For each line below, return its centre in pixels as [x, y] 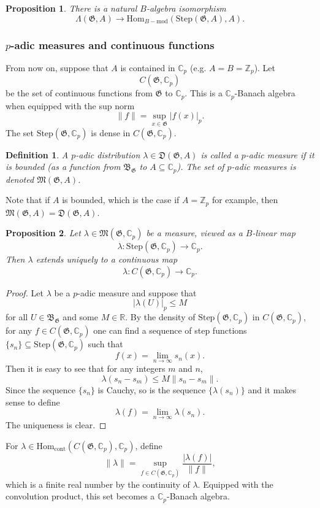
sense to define [33, 402]
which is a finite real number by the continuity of [98, 484]
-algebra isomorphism [186, 8]
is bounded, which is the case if [121, 200]
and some [80, 317]
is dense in [111, 132]
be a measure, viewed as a [194, 233]
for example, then [245, 200]
